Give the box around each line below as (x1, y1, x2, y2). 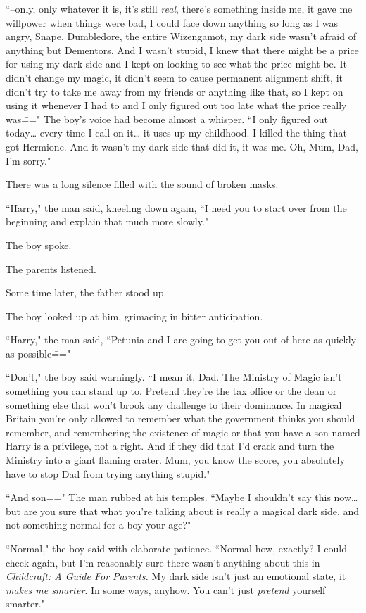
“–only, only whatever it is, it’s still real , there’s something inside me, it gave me (6, 1, 353, 15)
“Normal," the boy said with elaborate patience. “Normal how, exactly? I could (6, 541, 347, 555)
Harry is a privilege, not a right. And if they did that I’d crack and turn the (6, 438, 334, 453)
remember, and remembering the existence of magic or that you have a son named (6, 424, 360, 439)
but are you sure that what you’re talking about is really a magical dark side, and (6, 503, 360, 518)
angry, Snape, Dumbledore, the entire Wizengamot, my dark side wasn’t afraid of (6, 29, 356, 44)
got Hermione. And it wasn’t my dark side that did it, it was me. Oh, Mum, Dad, (6, 139, 359, 153)
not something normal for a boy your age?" (6, 517, 191, 532)
